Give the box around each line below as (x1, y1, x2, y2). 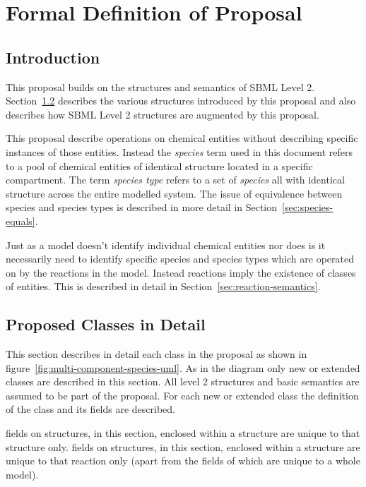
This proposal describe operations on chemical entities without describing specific (6, 131, 358, 145)
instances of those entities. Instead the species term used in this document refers (6, 144, 353, 159)
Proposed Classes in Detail (6, 313, 206, 335)
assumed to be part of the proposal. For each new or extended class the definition (6, 387, 359, 402)
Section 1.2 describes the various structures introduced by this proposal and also (6, 93, 356, 108)
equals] (6, 213, 35, 228)
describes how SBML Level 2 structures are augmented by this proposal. (6, 107, 319, 121)
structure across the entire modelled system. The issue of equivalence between (6, 186, 343, 200)
